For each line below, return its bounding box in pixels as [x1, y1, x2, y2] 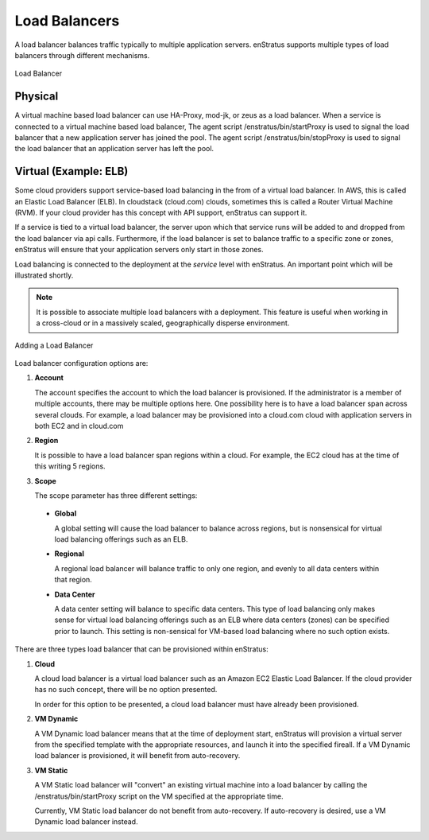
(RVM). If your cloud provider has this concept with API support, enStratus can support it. [14, 208, 307, 218]
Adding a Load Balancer [14, 340, 94, 350]
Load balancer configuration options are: [14, 359, 149, 367]
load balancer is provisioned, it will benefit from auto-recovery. [34, 751, 241, 760]
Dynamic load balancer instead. [34, 817, 138, 826]
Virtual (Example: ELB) [14, 165, 129, 178]
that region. [54, 575, 93, 585]
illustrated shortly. [14, 270, 74, 280]
